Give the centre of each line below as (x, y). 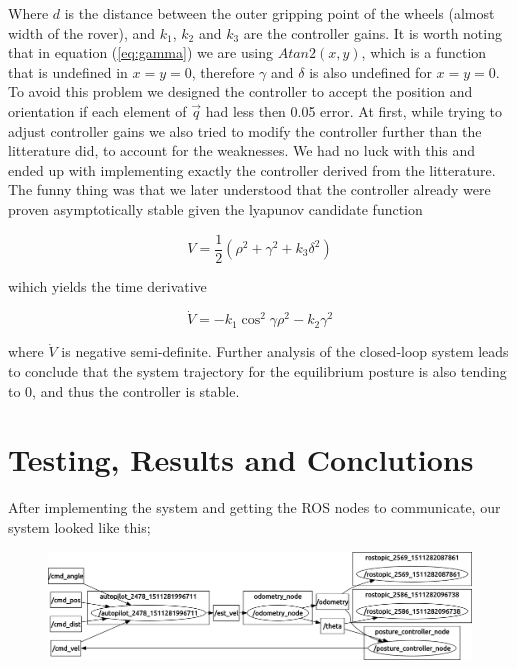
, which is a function (424, 52)
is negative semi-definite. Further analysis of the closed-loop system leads (285, 351)
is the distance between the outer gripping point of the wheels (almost (279, 13)
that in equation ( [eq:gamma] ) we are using (140, 52)
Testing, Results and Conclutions (241, 459)
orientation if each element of (97, 110)
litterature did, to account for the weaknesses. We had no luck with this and (242, 150)
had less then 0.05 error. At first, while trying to (354, 110)
